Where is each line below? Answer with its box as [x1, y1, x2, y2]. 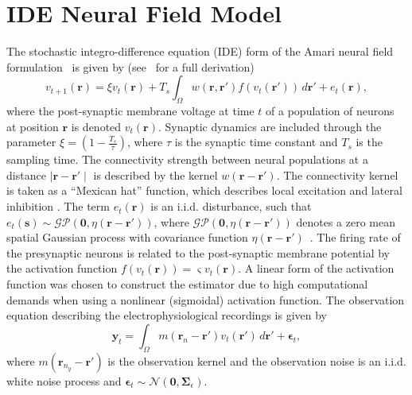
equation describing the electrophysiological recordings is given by [6, 307, 327, 323]
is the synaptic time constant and [174, 134, 338, 150]
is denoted [71, 118, 122, 134]
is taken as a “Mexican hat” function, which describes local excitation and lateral [6, 182, 402, 199]
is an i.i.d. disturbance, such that [150, 198, 312, 215]
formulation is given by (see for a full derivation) [6, 58, 255, 75]
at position [6, 118, 59, 134]
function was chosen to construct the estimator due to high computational [6, 276, 368, 292]
